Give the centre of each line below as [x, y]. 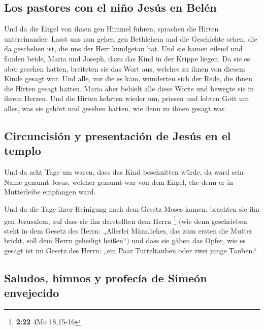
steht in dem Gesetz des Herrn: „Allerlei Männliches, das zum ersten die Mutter [128, 230]
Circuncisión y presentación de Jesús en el [118, 135]
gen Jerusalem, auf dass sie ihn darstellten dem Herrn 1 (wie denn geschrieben [126, 220]
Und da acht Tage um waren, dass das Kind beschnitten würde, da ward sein [124, 172]
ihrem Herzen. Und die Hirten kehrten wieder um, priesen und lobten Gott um [127, 98]
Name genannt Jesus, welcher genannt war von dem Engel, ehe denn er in [119, 181]
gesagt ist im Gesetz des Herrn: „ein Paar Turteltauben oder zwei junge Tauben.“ [130, 250]
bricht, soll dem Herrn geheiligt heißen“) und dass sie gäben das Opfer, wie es [125, 240]
